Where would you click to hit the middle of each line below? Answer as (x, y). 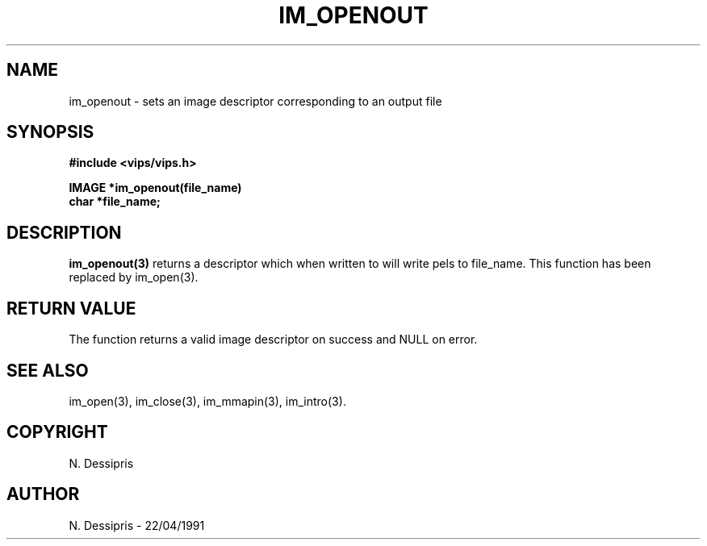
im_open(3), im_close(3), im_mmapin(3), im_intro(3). (207, 401)
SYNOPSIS (50, 132)
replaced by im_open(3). (134, 277)
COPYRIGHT (57, 432)
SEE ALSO (48, 370)
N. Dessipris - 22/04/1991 (137, 525)
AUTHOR (43, 494)
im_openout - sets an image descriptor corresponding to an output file (255, 101)
